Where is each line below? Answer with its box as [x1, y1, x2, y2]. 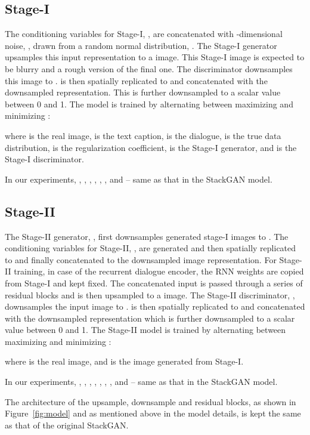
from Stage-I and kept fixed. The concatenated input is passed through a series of [5, 276, 303, 289]
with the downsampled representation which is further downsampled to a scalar [5, 311, 295, 324]
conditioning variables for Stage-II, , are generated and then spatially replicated [5, 242, 296, 254]
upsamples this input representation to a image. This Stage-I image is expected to [5, 51, 305, 63]
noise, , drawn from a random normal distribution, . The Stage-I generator [5, 39, 277, 51]
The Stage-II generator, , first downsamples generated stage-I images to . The [5, 230, 289, 242]
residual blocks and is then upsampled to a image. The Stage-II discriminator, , [5, 288, 295, 301]
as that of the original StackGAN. [5, 418, 129, 431]
